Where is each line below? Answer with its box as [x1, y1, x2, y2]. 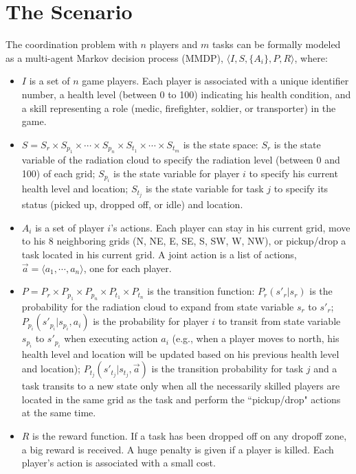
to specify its [274, 181, 329, 196]
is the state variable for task [145, 181, 264, 196]
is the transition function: [147, 284, 255, 298]
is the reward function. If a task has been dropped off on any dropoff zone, [32, 428, 347, 442]
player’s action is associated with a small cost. [21, 455, 216, 470]
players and [149, 37, 198, 52]
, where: [294, 50, 328, 65]
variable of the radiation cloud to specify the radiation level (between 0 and [21, 153, 340, 167]
